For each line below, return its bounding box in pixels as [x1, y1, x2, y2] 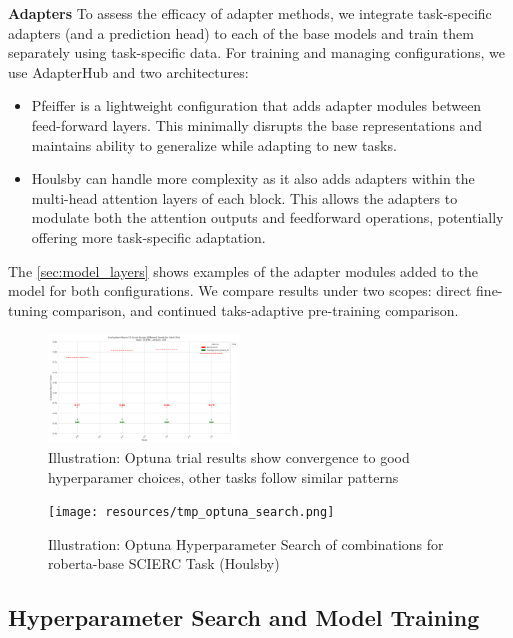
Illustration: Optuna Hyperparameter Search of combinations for [48, 533, 444, 554]
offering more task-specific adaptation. [31, 226, 266, 247]
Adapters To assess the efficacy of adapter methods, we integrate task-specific [8, 3, 492, 23]
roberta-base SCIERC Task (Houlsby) [48, 553, 280, 574]
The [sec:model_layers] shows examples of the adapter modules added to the [8, 260, 478, 281]
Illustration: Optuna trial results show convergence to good [48, 446, 410, 467]
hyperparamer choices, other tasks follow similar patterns [48, 466, 399, 487]
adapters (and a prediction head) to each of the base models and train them [8, 22, 474, 43]
